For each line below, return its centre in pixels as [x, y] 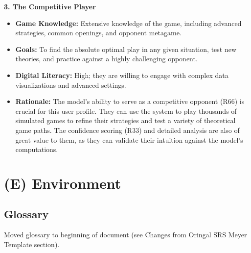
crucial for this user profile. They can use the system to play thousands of [126, 111]
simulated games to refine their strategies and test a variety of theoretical [125, 120]
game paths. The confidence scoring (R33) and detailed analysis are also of [127, 130]
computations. [37, 149]
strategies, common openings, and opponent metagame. [98, 33]
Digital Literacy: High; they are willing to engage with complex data [122, 75]
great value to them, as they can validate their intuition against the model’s [129, 139]
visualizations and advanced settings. [71, 85]
